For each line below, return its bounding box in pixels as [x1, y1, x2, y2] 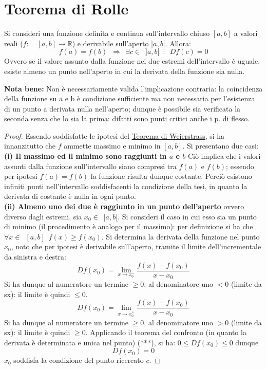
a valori [234, 28, 258, 39]
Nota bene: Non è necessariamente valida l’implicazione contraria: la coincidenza [4, 83, 263, 94]
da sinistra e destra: [4, 251, 66, 262]
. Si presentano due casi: [182, 140, 259, 151]
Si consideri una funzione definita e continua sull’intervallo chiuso [4, 28, 210, 39]
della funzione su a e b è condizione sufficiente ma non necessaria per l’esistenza [4, 93, 255, 104]
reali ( [4, 38, 23, 48]
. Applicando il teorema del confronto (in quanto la [85, 327, 246, 338]
